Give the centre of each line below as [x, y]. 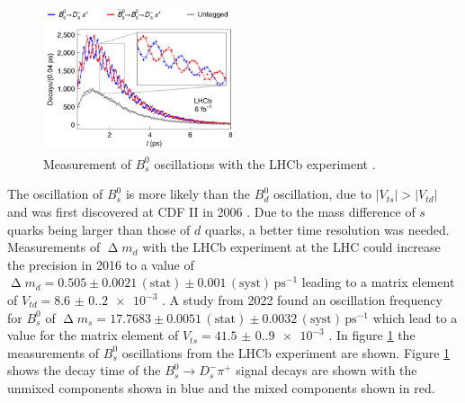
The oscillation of [55, 194]
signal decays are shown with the [326, 370]
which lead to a [415, 317]
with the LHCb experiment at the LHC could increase [291, 247]
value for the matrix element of [93, 335]
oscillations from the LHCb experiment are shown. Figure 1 [286, 352]
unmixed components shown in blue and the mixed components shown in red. [221, 388]
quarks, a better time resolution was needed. [327, 229]
